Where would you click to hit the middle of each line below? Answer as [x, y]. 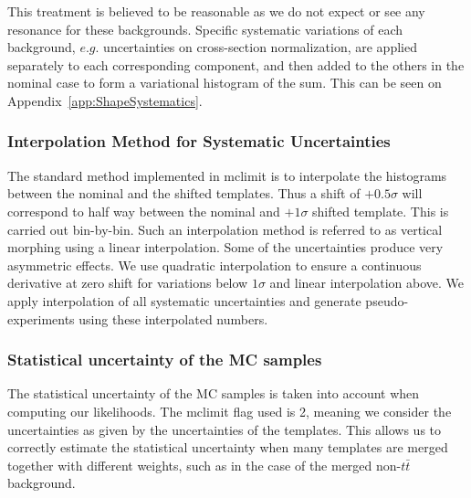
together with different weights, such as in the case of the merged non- [204, 465]
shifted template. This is [381, 211]
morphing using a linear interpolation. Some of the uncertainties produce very [225, 247]
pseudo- [387, 300]
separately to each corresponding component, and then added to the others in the [236, 64]
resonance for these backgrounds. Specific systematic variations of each [205, 29]
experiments [41, 318]
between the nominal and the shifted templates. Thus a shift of [184, 193]
